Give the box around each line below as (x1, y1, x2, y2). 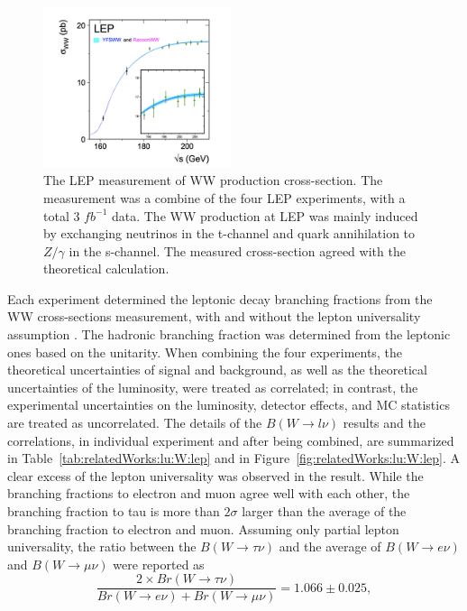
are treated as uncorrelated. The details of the (7, 413, 262, 432)
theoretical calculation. (43, 259, 169, 278)
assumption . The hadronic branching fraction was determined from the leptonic (7, 325, 451, 344)
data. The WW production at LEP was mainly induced (111, 206, 418, 225)
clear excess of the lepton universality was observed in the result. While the (7, 466, 424, 485)
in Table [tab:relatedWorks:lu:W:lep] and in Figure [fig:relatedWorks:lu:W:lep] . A (7, 449, 460, 468)
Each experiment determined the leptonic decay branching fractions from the (7, 289, 433, 308)
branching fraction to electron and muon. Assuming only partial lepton (7, 519, 399, 538)
